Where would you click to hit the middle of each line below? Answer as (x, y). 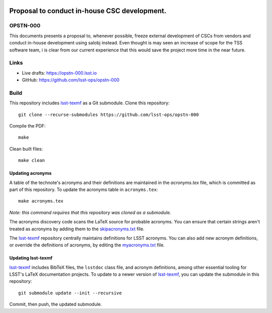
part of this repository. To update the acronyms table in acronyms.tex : (84, 190)
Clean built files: (26, 149)
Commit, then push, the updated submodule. (56, 304)
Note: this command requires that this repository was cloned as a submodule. (90, 212)
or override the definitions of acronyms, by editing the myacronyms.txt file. (87, 245)
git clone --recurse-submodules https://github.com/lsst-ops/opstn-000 (109, 114)
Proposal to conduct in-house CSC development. (88, 11)
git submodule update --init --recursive (70, 293)
